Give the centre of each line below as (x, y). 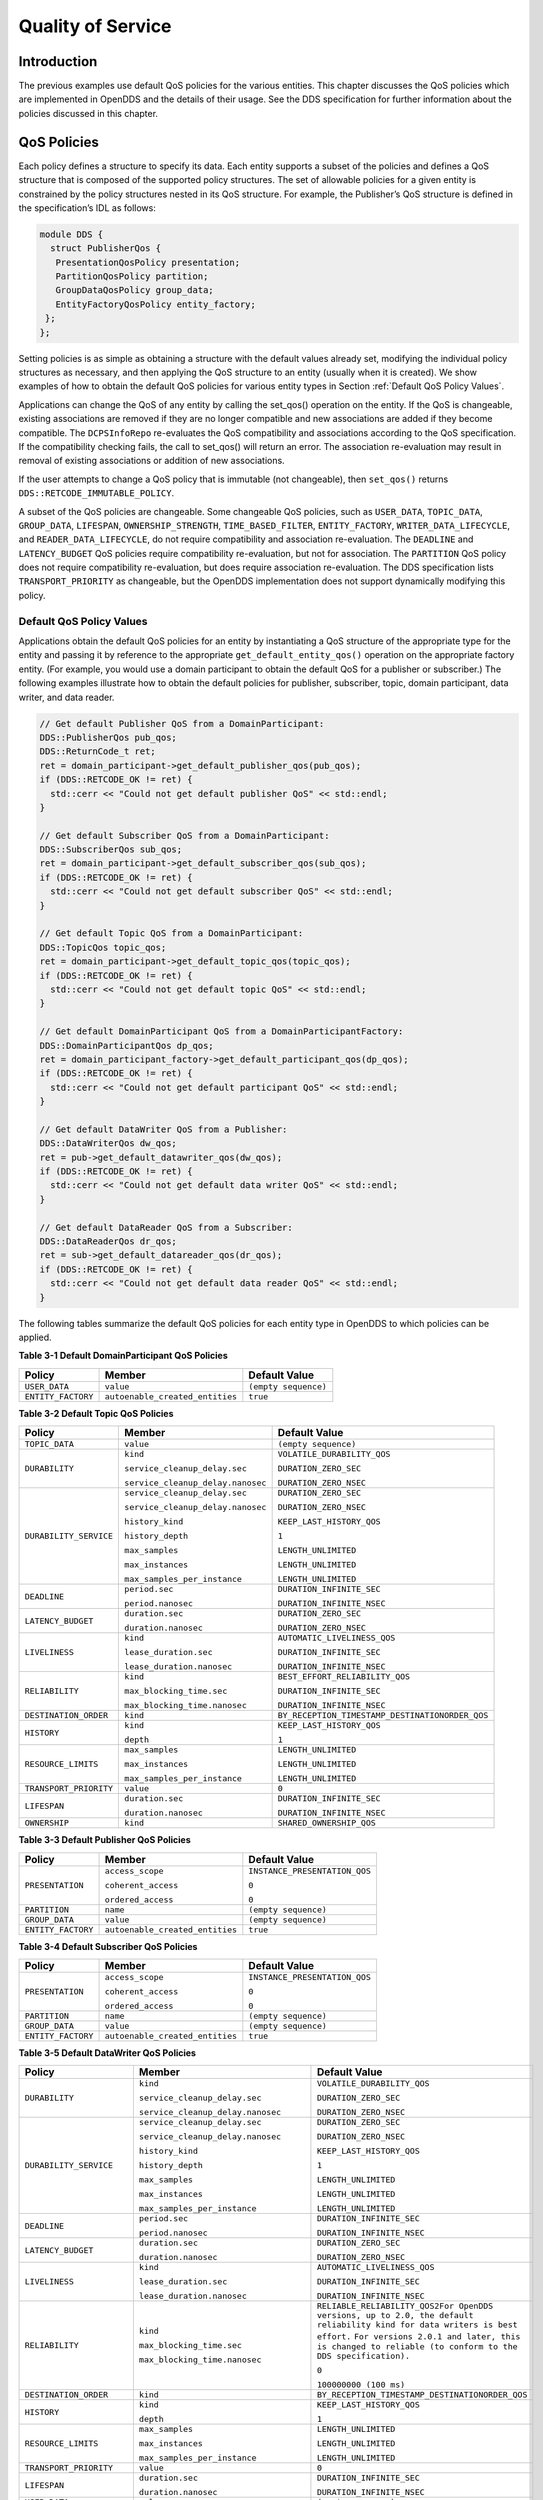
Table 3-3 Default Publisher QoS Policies (105, 1840)
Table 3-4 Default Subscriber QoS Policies (108, 1946)
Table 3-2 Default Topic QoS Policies (96, 1413)
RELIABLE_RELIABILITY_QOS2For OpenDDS (405, 2306)
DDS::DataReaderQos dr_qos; (108, 1241)
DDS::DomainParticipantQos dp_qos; (126, 1045)
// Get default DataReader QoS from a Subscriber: (166, 1227)
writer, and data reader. (66, 697)
